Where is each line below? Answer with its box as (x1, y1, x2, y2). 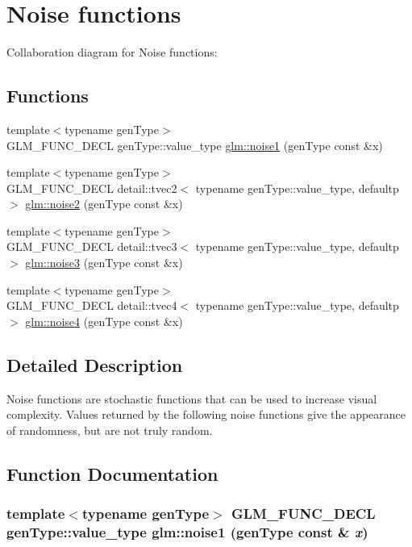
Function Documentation (6, 461, 218, 486)
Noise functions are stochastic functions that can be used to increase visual (6, 390, 377, 407)
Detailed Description (6, 352, 183, 377)
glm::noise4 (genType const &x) (25, 312, 183, 329)
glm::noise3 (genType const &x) (25, 254, 183, 271)
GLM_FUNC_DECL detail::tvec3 (6, 238, 177, 255)
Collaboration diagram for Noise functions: (6, 44, 218, 61)
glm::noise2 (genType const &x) (25, 195, 183, 212)
